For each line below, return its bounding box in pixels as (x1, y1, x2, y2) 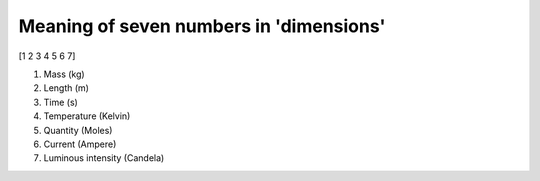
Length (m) (43, 82, 90, 94)
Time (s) (43, 96, 79, 108)
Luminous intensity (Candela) (43, 152, 165, 164)
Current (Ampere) (43, 138, 117, 150)
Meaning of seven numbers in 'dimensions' (18, 15, 386, 37)
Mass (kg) (43, 68, 85, 80)
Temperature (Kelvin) (43, 110, 131, 122)
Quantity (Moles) (43, 124, 113, 136)
